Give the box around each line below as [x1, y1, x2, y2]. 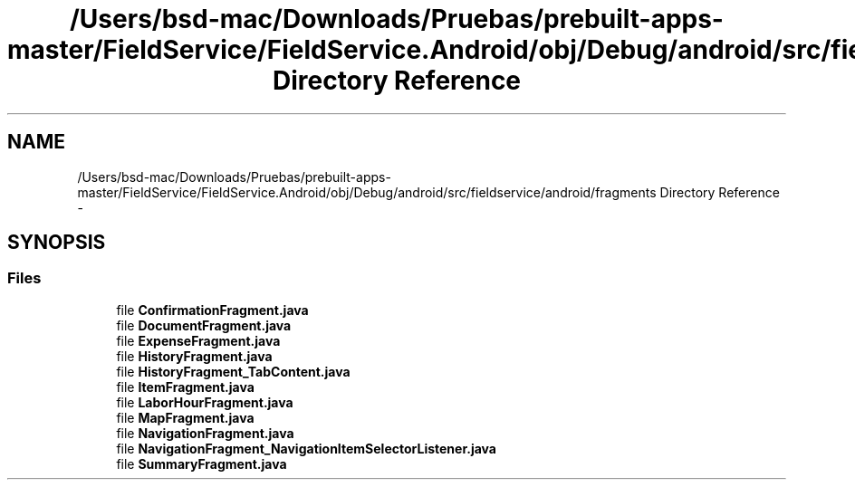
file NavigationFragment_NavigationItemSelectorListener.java [116, 440, 496, 456]
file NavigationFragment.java [116, 425, 294, 441]
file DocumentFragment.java [116, 317, 292, 333]
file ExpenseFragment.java [116, 332, 281, 349]
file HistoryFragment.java [116, 348, 273, 364]
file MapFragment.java [116, 409, 255, 425]
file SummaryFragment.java [116, 455, 287, 472]
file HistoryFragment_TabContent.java [116, 363, 351, 379]
